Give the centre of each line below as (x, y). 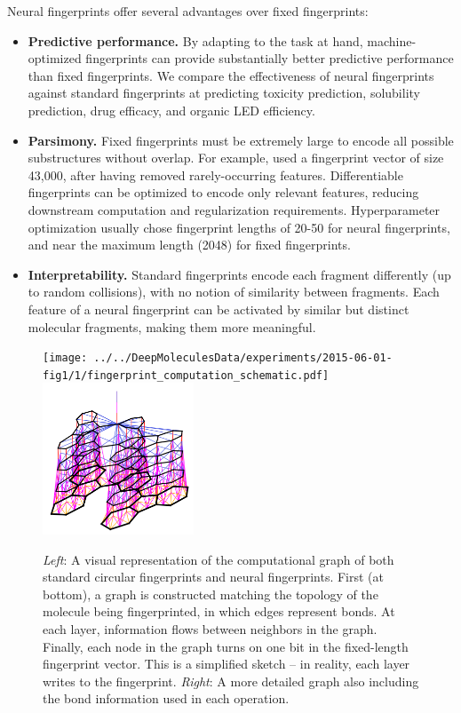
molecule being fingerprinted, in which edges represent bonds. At (219, 611)
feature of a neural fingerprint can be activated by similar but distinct (219, 309)
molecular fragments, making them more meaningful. (172, 326)
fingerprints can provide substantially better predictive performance (270, 58)
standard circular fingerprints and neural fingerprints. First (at (213, 577)
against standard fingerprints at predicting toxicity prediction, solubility (224, 93)
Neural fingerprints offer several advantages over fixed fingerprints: (188, 11)
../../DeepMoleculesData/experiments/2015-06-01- (243, 358)
